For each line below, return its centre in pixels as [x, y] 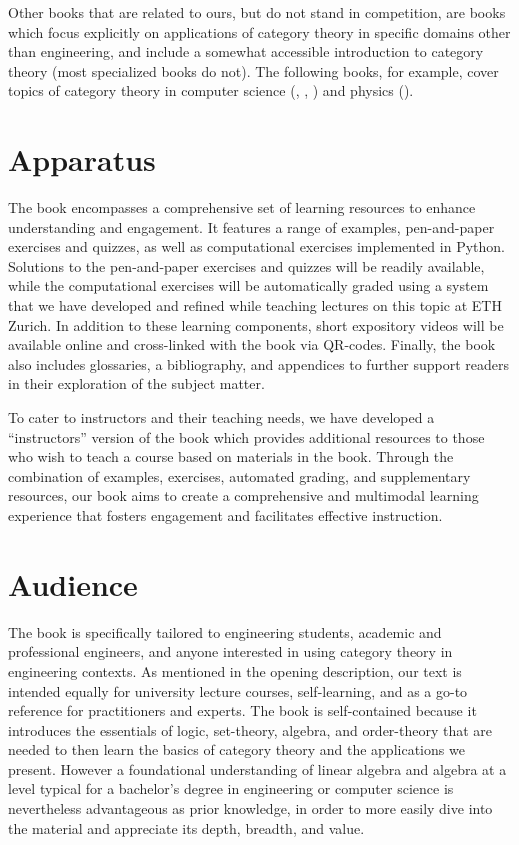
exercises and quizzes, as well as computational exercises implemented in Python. [256, 246]
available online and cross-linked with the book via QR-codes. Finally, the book [252, 344]
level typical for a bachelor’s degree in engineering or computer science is [231, 788]
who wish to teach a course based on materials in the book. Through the [231, 456]
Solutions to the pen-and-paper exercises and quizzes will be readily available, [246, 265]
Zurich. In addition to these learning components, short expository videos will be [256, 324]
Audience [73, 583]
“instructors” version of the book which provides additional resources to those [246, 436]
